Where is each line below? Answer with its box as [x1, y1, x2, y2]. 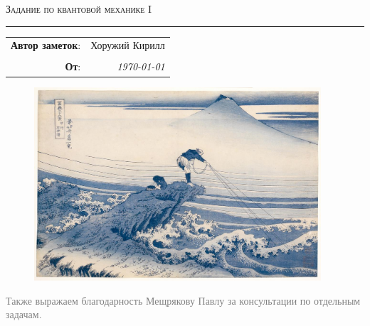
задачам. [6, 307, 42, 322]
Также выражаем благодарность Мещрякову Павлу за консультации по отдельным [6, 293, 361, 308]
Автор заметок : [11, 38, 81, 53]
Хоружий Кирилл [90, 38, 165, 53]
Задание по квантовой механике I [6, 1, 152, 16]
